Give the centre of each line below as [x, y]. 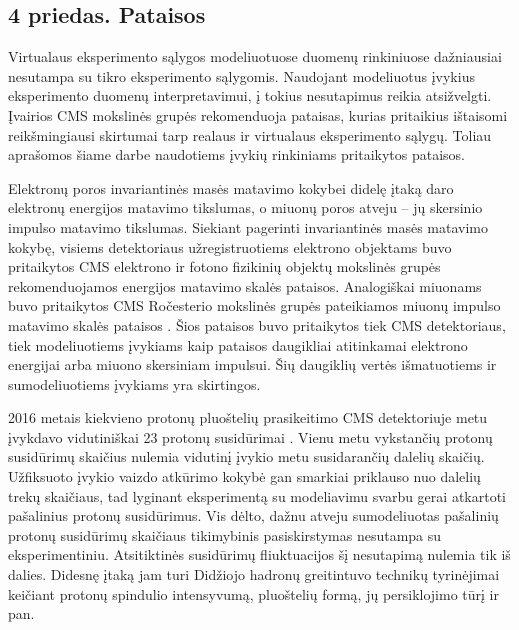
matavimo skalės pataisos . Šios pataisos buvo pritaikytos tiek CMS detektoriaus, [257, 324]
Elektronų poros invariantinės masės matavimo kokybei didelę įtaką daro [231, 187]
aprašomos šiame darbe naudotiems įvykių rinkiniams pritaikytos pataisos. [236, 154]
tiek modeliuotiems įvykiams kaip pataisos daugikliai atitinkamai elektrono [238, 344]
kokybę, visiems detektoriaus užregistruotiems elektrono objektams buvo [230, 246]
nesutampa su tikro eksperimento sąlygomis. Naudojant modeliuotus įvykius [241, 75]
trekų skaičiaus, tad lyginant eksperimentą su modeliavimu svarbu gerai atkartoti [257, 495]
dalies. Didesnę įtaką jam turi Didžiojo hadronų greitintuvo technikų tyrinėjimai [254, 574]
